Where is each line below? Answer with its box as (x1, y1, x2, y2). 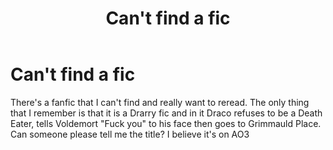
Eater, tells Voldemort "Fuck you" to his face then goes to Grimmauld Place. (10, 117, 322, 129)
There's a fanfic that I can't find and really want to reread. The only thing (10, 96, 310, 108)
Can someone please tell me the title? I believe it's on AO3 (10, 128, 250, 140)
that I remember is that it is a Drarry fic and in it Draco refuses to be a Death (10, 107, 323, 119)
